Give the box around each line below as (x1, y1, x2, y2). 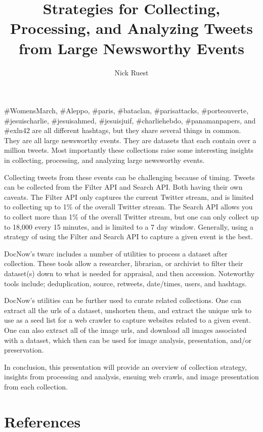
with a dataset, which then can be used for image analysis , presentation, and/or (4, 334, 252, 345)
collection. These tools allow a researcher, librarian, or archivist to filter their (4, 258, 243, 269)
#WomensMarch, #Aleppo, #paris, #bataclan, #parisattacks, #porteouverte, (4, 105, 249, 116)
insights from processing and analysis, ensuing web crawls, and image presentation (4, 371, 259, 382)
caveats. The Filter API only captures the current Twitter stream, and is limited (4, 191, 254, 202)
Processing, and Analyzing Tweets (10, 18, 253, 38)
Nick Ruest (114, 67, 149, 77)
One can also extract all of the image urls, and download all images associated (4, 324, 247, 335)
